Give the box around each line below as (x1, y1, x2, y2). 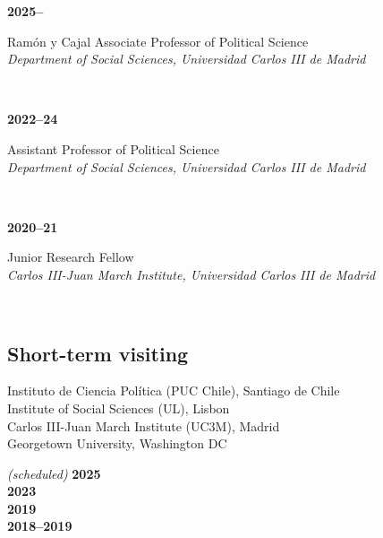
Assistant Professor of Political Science (7, 139, 219, 158)
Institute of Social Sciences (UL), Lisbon (7, 398, 230, 417)
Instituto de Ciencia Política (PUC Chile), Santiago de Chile (7, 381, 340, 400)
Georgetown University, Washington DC (7, 434, 227, 453)
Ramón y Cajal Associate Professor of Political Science (7, 31, 309, 50)
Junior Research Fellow (7, 247, 134, 266)
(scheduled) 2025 (7, 464, 101, 482)
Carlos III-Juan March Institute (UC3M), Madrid (7, 416, 280, 435)
